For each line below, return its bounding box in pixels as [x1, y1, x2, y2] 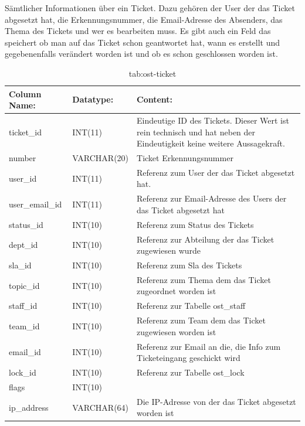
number [9, 152, 36, 164]
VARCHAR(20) [72, 152, 129, 164]
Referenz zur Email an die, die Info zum [137, 340, 281, 352]
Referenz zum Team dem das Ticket [137, 314, 266, 326]
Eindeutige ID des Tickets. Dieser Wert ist [137, 114, 289, 126]
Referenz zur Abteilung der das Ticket [137, 233, 274, 245]
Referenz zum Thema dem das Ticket [137, 273, 271, 285]
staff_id [9, 299, 38, 312]
